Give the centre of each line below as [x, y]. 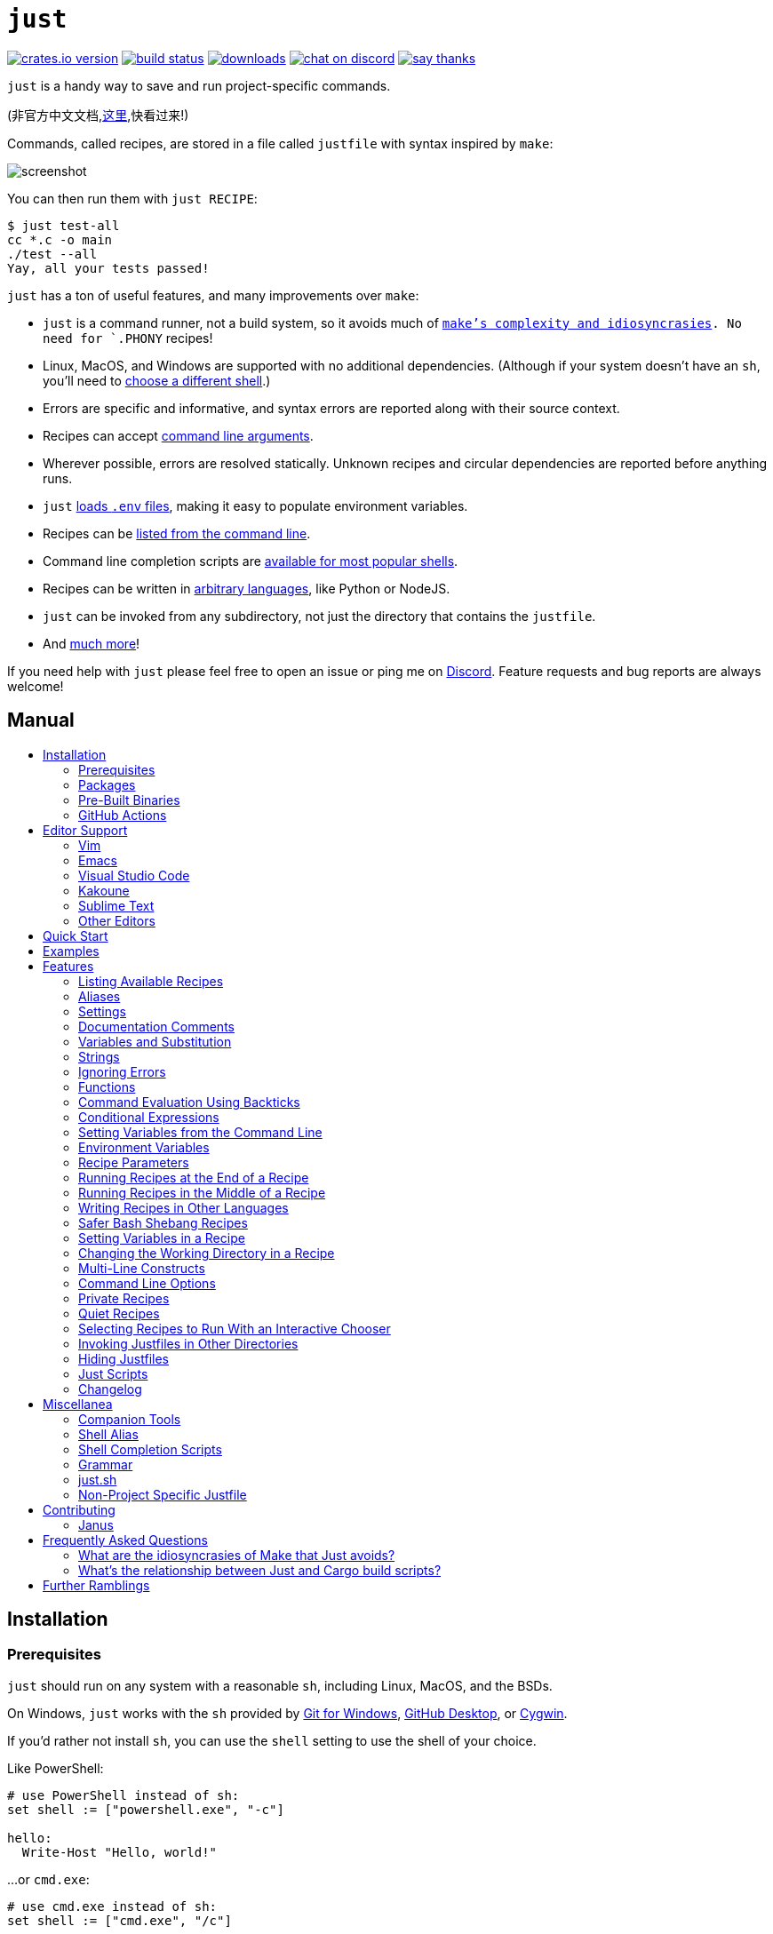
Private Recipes [124, 1298]
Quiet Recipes [119, 1313]
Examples [71, 951]
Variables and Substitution [155, 1041]
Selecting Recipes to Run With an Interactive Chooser [235, 1328]
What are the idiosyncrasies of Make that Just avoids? [237, 1555]
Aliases [100, 996]
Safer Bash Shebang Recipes [163, 1222]
